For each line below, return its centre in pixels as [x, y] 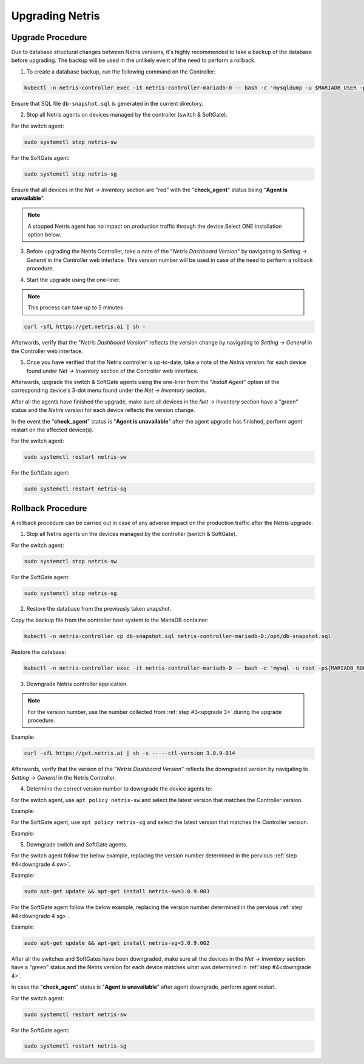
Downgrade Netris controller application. [77, 684]
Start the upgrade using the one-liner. [73, 280]
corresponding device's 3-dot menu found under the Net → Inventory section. [109, 390]
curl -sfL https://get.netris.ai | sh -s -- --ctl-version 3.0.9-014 [130, 753]
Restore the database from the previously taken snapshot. [99, 609]
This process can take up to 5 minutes [76, 307]
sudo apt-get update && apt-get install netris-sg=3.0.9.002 [117, 943]
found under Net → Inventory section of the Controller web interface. [113, 371]
